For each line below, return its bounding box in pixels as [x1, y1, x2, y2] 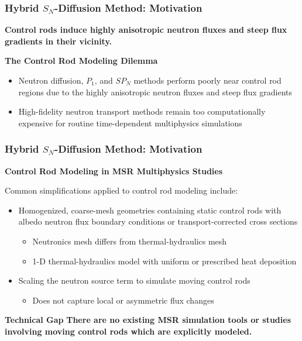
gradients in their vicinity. [5, 35, 112, 47]
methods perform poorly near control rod [133, 74, 282, 86]
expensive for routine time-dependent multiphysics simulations [18, 116, 242, 129]
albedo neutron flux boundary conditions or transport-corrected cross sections [18, 215, 298, 228]
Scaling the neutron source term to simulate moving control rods [18, 274, 250, 287]
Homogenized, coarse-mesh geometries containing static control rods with [18, 204, 282, 216]
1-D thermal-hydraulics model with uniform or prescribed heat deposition [32, 254, 297, 267]
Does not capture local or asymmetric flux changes [32, 294, 214, 306]
